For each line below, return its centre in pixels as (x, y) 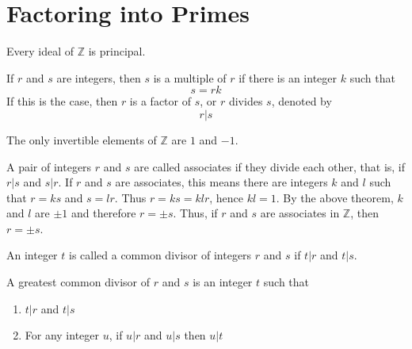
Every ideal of (40, 51)
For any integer (62, 335)
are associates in (300, 213)
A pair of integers (49, 166)
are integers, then (99, 77)
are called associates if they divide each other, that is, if (270, 166)
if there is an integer (288, 77)
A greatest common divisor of (78, 282)
